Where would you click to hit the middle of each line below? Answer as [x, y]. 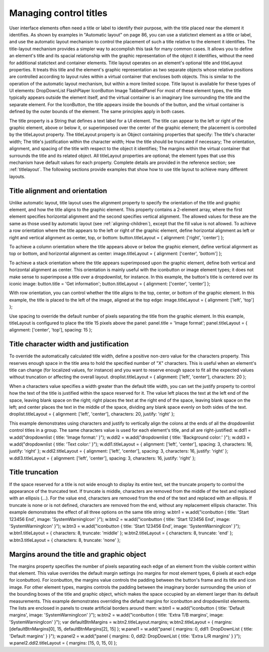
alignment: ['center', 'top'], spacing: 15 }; [51, 330]
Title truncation [34, 472]
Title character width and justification [69, 344]
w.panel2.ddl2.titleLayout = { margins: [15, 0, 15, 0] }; [63, 643]
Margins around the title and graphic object [78, 554]
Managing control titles [58, 13]
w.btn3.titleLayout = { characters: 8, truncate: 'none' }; [65, 540]
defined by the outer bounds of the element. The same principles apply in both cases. [97, 112]
